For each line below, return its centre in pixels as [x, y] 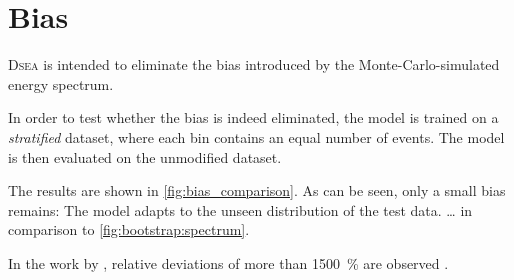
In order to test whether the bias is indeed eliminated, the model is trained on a [253, 117]
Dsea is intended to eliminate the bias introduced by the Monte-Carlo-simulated [254, 64]
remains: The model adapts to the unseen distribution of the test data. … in [240, 209]
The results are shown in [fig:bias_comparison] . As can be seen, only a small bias [257, 190]
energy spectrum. [61, 83]
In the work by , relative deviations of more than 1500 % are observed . [228, 262]
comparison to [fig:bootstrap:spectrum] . [129, 229]
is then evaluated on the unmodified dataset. [145, 156]
